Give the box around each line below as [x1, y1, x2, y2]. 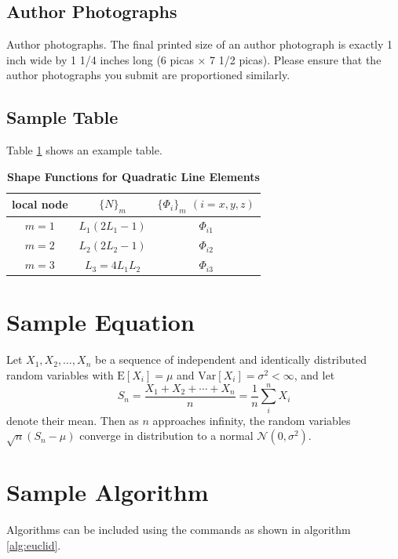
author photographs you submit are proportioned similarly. [6, 67, 290, 83]
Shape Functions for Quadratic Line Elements [6, 168, 260, 184]
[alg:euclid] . [6, 536, 61, 553]
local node [12, 196, 68, 212]
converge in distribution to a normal [79, 427, 254, 444]
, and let [294, 366, 335, 383]
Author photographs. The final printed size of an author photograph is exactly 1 [6, 36, 393, 53]
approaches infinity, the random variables [152, 412, 351, 428]
